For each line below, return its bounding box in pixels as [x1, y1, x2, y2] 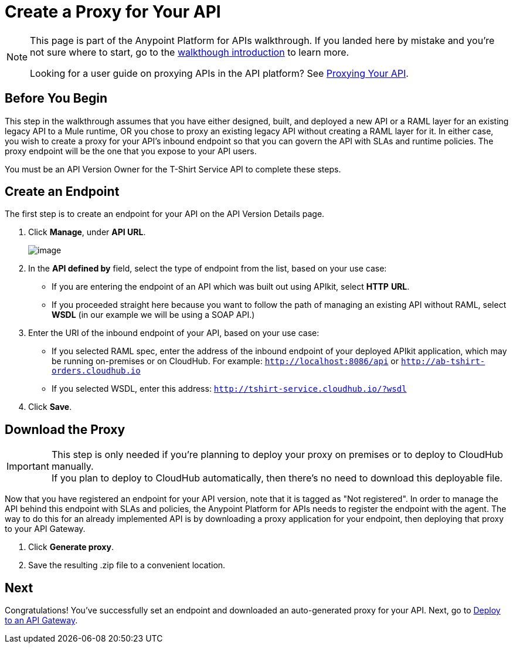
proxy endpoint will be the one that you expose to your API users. [5, 145, 257, 156]
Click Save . [28, 402, 72, 412]
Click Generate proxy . [28, 542, 114, 552]
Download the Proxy [5, 422, 125, 437]
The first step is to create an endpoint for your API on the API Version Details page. [5, 209, 325, 219]
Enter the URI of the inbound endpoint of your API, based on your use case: [28, 328, 320, 338]
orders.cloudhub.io [52, 366, 141, 376]
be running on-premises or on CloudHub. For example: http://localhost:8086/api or [52, 356, 399, 367]
